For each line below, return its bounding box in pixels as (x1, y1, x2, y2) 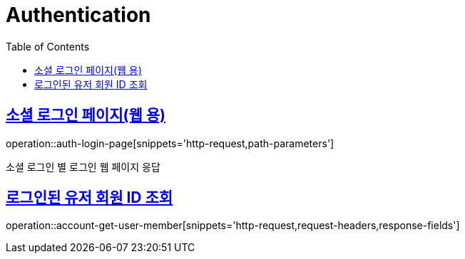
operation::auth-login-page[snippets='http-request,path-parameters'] (6, 137, 334, 149)
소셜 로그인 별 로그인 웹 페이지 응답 (6, 160, 160, 173)
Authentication (6, 3, 151, 27)
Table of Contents (6, 40, 90, 53)
